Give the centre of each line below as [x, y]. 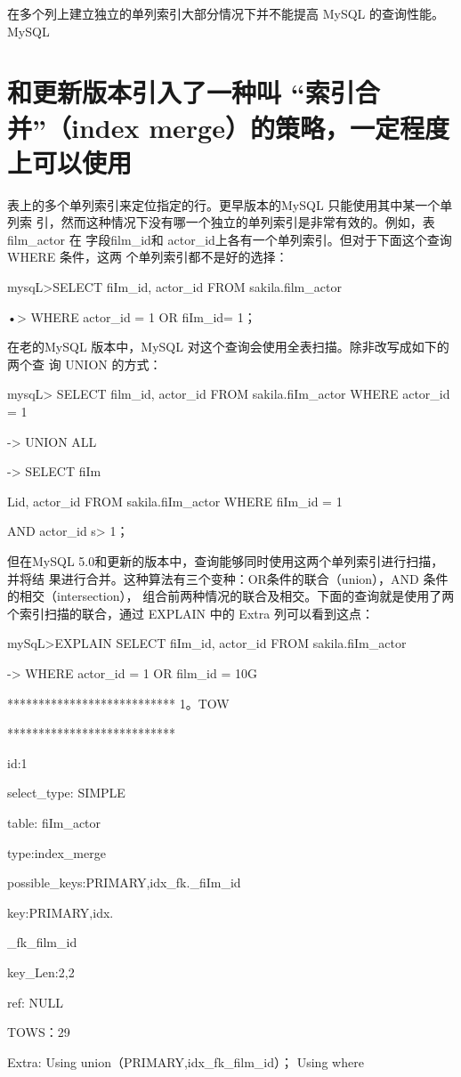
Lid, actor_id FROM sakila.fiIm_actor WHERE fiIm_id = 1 [175, 501]
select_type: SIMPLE [66, 793]
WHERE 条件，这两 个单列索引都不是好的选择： [148, 257]
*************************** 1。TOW [118, 703]
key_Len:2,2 [41, 972]
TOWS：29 [39, 1032]
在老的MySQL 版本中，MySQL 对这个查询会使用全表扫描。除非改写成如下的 [228, 347]
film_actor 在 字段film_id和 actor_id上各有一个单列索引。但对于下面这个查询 [230, 239]
